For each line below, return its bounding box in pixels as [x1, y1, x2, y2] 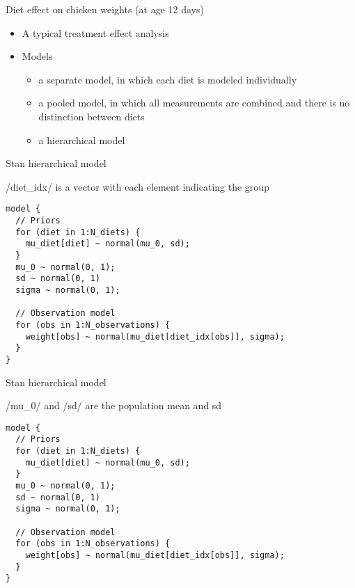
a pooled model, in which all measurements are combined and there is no [38, 95, 350, 110]
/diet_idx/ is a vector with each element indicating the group [6, 179, 269, 193]
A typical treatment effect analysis [22, 25, 169, 40]
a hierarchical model [38, 132, 125, 147]
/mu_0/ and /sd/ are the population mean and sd [6, 398, 222, 413]
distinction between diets [38, 109, 145, 123]
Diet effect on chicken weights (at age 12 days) [6, 2, 204, 16]
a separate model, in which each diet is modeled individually [38, 72, 297, 86]
